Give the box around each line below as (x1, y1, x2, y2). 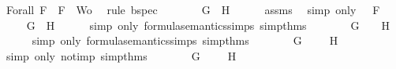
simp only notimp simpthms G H (6, 47, 237, 64)
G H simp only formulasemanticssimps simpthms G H (26, 16, 390, 33)
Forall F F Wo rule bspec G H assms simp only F (6, 2, 380, 17)
